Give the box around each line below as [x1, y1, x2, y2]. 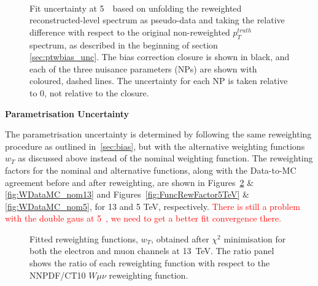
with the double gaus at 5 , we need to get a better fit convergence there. [5, 212, 282, 225]
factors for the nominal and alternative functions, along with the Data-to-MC [5, 163, 297, 176]
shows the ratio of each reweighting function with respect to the [29, 257, 270, 269]
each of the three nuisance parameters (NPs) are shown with [29, 62, 257, 75]
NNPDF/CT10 [29, 268, 86, 281]
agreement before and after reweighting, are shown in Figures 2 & [5, 176, 254, 188]
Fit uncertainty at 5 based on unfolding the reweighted [29, 1, 242, 14]
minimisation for [223, 232, 286, 245]
